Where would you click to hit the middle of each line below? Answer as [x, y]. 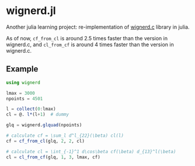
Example [22, 69]
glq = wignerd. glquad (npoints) [44, 125]
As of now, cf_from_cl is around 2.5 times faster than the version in [87, 38]
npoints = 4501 [25, 98]
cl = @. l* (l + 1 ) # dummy [37, 115]
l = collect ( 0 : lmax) [31, 109]
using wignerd [23, 82]
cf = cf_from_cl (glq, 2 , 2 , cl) [45, 141]
